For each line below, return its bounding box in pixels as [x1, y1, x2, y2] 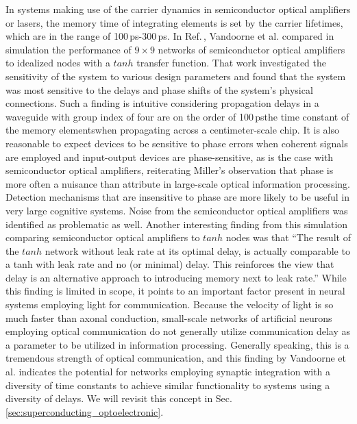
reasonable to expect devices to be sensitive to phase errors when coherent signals [5, 136, 348, 150]
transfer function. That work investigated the [136, 55, 326, 70]
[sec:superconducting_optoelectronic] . [5, 404, 164, 419]
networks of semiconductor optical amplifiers [158, 42, 345, 56]
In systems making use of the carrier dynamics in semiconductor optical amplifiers [5, 2, 351, 16]
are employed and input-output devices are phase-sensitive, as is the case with [5, 149, 334, 164]
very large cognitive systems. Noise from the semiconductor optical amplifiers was [5, 203, 348, 217]
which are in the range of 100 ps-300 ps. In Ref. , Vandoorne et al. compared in [5, 29, 334, 43]
